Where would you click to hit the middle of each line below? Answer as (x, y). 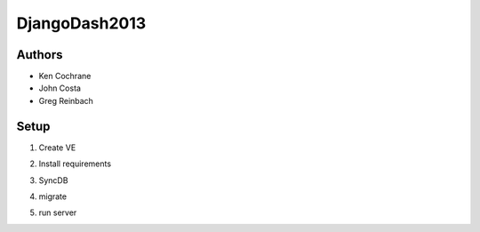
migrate (52, 196)
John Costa (60, 88)
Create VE (57, 148)
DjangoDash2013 (81, 23)
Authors (40, 55)
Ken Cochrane (65, 76)
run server (58, 212)
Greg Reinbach (66, 100)
